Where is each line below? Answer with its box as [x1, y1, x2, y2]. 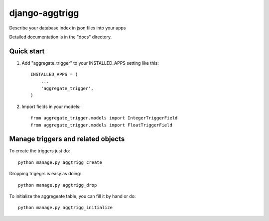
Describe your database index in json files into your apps [9, 25, 127, 31]
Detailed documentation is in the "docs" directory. [9, 34, 112, 40]
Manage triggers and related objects [9, 135, 125, 143]
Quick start [9, 47, 45, 55]
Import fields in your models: [21, 104, 81, 110]
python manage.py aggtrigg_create [18, 159, 102, 165]
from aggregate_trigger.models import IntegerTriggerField [30, 115, 178, 121]
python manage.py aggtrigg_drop [18, 182, 97, 188]
